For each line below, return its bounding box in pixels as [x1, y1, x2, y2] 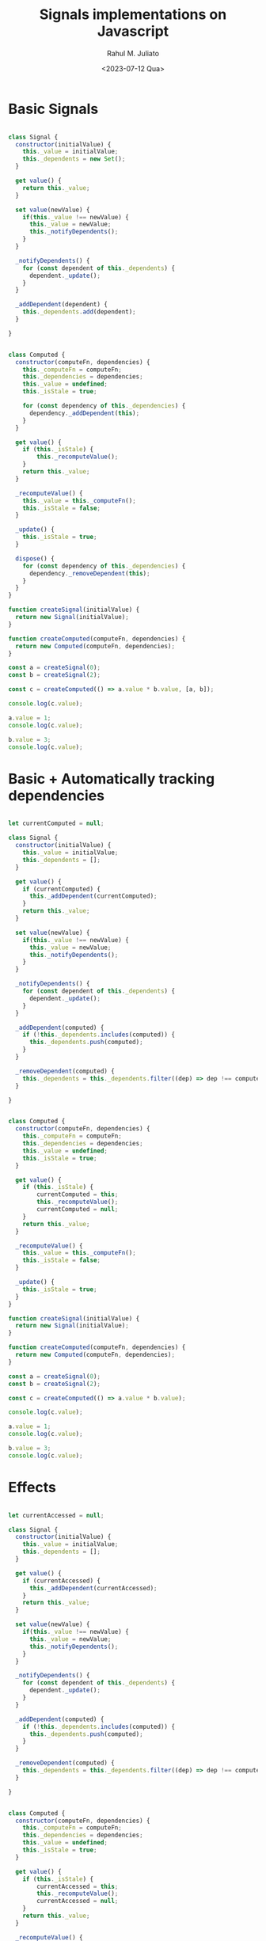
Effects [8, 1478, 57, 1496]
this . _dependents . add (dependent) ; [22, 308, 136, 316]
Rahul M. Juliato [106, 48, 160, 58]
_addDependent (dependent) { [15, 301, 108, 309]
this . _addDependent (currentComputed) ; [28, 892, 158, 900]
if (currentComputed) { [22, 885, 101, 893]
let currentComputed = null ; [8, 819, 104, 828]
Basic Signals [8, 100, 99, 118]
